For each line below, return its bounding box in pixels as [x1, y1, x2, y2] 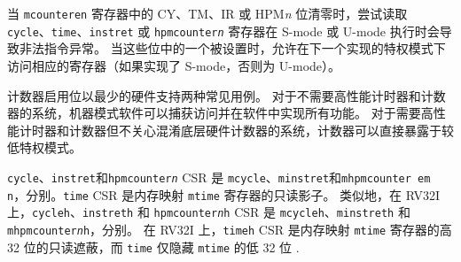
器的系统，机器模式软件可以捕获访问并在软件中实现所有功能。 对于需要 [7, 104, 421, 122]
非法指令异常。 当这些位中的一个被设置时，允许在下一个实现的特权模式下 [19, 39, 446, 58]
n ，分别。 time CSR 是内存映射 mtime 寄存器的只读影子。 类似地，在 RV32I [7, 185, 441, 204]
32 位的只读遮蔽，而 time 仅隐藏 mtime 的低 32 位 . [7, 237, 300, 256]
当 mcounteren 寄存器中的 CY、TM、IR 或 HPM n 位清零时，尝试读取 [7, 4, 408, 22]
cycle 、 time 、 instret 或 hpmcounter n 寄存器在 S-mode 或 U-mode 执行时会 [7, 21, 440, 40]
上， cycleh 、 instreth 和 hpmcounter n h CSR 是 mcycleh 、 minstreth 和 [7, 203, 410, 221]
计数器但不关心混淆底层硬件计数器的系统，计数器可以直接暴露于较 [68, 120, 454, 139]
